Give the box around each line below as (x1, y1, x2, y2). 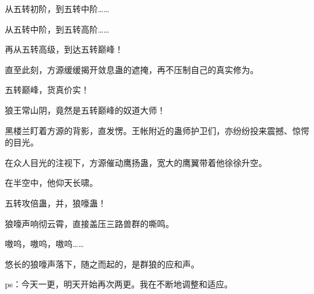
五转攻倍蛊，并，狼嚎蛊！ (5, 196, 106, 209)
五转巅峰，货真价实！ (5, 83, 89, 96)
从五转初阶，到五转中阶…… (5, 2, 109, 14)
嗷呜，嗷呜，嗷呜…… (5, 237, 84, 250)
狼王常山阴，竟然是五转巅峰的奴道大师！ (5, 103, 165, 116)
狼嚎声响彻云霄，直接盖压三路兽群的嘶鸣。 (5, 217, 174, 229)
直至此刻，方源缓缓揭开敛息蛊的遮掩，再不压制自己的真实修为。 (5, 63, 258, 75)
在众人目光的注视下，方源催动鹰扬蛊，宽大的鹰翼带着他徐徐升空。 (5, 156, 267, 168)
